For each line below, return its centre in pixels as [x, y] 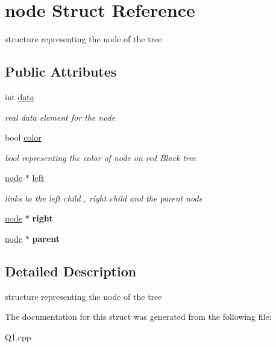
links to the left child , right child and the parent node [104, 198]
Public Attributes [61, 72]
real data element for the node [60, 117]
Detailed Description [71, 271]
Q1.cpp [18, 337]
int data [20, 96]
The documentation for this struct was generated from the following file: [138, 317]
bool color [23, 137]
